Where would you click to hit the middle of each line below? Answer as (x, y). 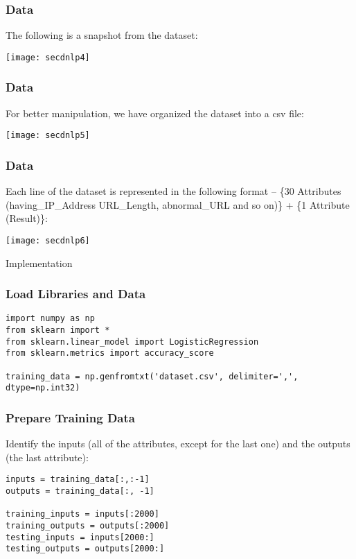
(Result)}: (27, 218)
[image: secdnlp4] (48, 57)
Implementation (39, 263)
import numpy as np (50, 319)
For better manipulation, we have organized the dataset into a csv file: (155, 113)
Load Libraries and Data (76, 294)
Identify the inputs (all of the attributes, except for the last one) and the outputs (178, 444)
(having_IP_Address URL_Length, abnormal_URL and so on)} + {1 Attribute (178, 204)
